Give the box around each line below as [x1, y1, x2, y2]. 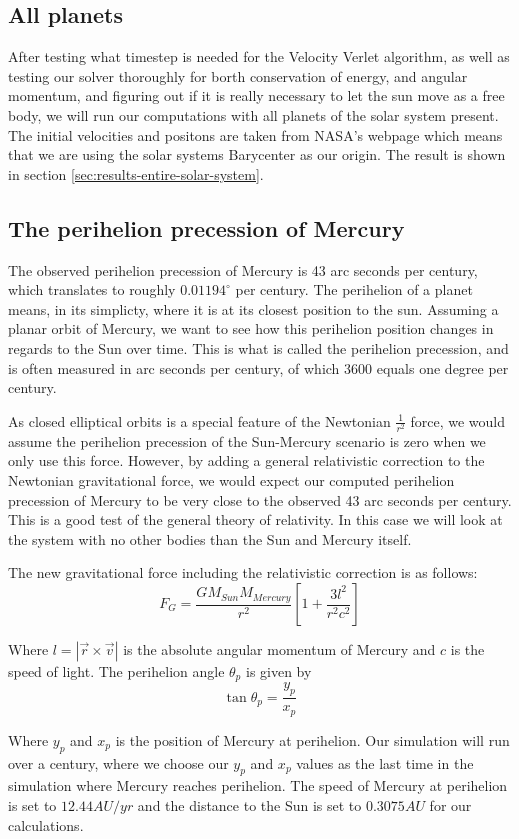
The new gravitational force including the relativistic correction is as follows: [8, 562, 478, 583]
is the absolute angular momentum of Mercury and [123, 639, 436, 660]
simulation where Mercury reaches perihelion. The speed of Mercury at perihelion [8, 775, 508, 796]
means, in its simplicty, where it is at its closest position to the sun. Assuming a [8, 298, 499, 319]
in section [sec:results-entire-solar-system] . [8, 163, 264, 184]
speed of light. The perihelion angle [8, 661, 225, 682]
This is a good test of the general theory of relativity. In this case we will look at [8, 509, 503, 530]
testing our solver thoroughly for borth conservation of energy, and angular [8, 65, 468, 86]
